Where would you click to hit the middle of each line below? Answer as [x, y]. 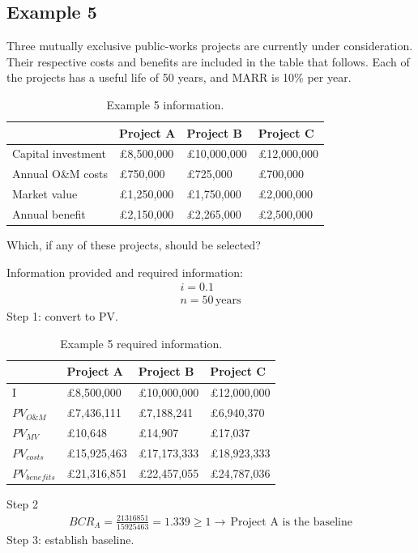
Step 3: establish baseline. [70, 540]
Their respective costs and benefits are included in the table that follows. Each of [208, 61]
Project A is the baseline [291, 522]
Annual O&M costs [60, 174]
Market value [45, 194]
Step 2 [22, 503]
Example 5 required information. [141, 343]
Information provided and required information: [125, 272]
